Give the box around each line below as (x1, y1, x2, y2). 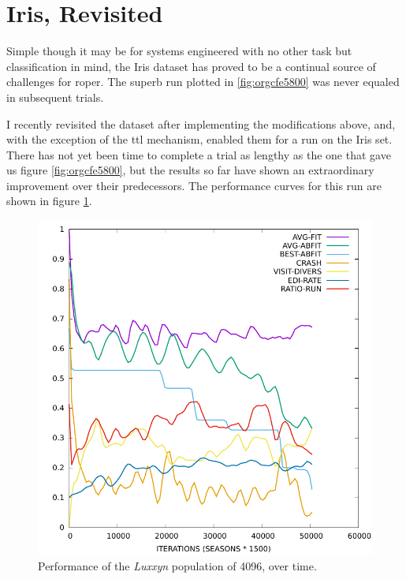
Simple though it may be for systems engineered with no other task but (6, 43, 352, 59)
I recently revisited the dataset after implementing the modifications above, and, (6, 115, 396, 132)
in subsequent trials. (6, 88, 104, 105)
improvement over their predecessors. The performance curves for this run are (6, 177, 382, 193)
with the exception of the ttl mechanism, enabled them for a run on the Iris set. (6, 131, 393, 148)
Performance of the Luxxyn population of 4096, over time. (38, 557, 317, 573)
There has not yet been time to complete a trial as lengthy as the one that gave (6, 146, 391, 162)
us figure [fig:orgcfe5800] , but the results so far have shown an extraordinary (6, 162, 374, 178)
